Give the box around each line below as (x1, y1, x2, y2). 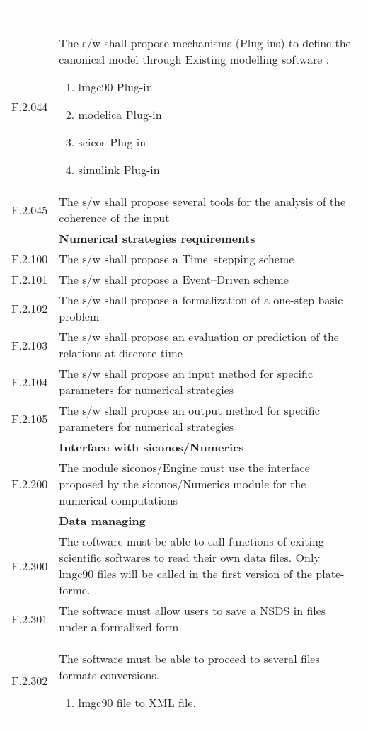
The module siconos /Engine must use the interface (59, 459, 310, 476)
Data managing (59, 512, 146, 529)
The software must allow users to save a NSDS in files (59, 602, 326, 618)
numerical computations (59, 492, 178, 508)
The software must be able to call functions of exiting (59, 533, 324, 549)
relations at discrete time (59, 345, 183, 361)
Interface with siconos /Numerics (59, 439, 244, 455)
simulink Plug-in (78, 161, 160, 178)
